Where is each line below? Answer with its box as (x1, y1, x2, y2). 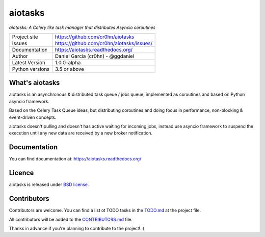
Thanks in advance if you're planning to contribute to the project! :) (9, 225, 145, 231)
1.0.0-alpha (54, 59, 81, 66)
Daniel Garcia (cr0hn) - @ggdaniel (54, 53, 134, 59)
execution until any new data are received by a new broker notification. (9, 130, 153, 136)
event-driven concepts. (9, 114, 56, 120)
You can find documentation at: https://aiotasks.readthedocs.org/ (9, 156, 142, 162)
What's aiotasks (9, 79, 60, 87)
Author (12, 53, 28, 59)
